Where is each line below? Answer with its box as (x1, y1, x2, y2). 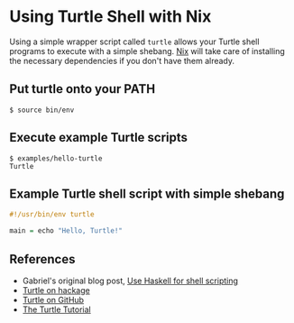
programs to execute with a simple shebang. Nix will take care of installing (9, 45, 286, 56)
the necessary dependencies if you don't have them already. (9, 55, 235, 66)
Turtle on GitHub (22, 294, 84, 305)
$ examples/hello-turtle (9, 153, 103, 163)
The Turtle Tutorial (22, 304, 92, 315)
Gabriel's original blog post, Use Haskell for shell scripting (22, 275, 239, 286)
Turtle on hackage (22, 284, 90, 295)
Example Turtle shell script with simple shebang (9, 186, 285, 201)
